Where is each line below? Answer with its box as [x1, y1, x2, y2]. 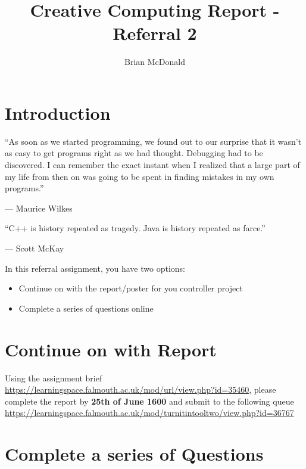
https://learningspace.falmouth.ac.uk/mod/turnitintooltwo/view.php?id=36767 [5, 406, 294, 419]
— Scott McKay [5, 242, 64, 254]
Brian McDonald [124, 55, 185, 68]
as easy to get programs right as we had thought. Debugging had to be [5, 147, 263, 159]
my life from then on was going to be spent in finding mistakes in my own [5, 170, 274, 182]
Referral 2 [113, 21, 197, 45]
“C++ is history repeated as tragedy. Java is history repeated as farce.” [5, 222, 266, 234]
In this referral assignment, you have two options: [5, 262, 185, 274]
